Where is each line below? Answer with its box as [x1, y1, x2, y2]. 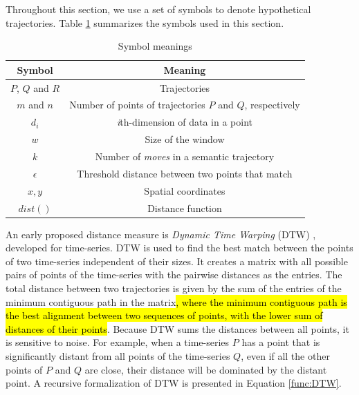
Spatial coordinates [144, 183, 225, 197]
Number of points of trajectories [69, 97, 205, 112]
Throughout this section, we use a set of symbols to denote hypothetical [6, 2, 311, 16]
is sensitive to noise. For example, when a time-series [6, 335, 230, 349]
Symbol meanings [118, 39, 192, 53]
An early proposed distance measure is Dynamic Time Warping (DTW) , [6, 227, 316, 241]
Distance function [147, 200, 222, 215]
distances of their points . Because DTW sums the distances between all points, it [6, 321, 349, 336]
